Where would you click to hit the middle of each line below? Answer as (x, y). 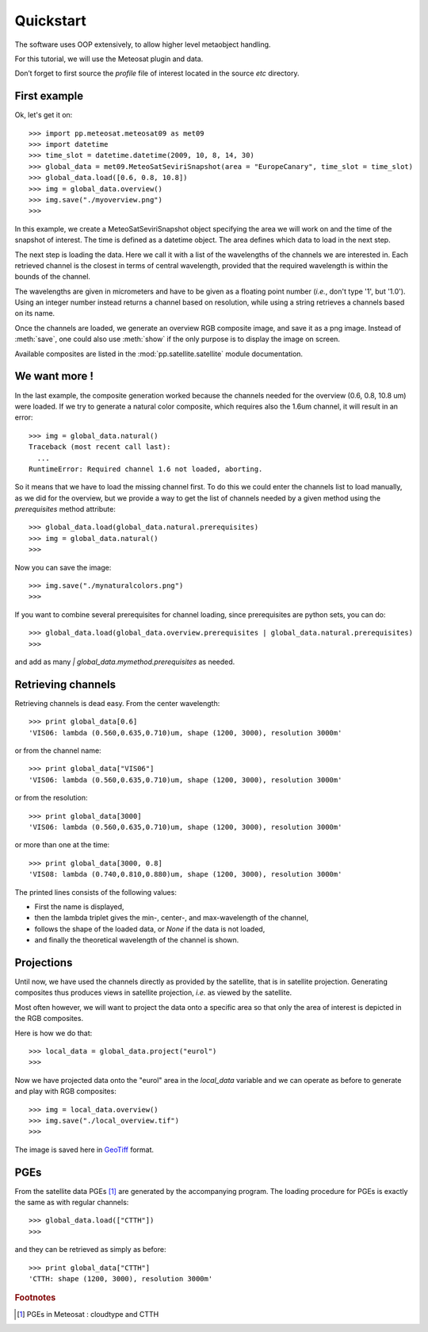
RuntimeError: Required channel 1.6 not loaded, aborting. (146, 469)
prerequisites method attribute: (65, 509)
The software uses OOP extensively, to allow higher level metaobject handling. (143, 44)
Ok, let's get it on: (44, 115)
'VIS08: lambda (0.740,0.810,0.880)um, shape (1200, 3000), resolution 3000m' (185, 874)
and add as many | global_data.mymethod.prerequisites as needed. (125, 662)
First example (49, 96)
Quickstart (51, 21)
